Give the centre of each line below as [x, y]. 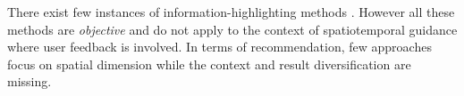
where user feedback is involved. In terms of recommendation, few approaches [219, 47]
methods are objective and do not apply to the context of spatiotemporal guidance [232, 29]
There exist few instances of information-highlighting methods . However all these [231, 12]
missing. [30, 81]
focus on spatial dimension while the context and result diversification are [209, 64]
